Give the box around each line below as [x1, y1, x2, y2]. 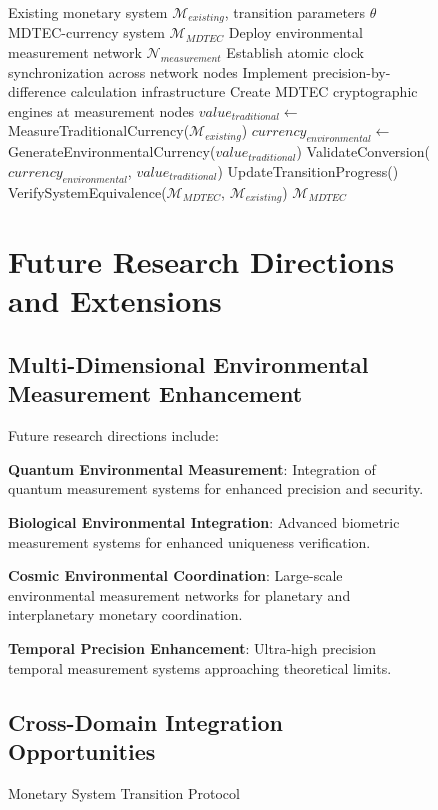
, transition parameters [224, 2, 366, 22]
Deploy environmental [228, 22, 363, 43]
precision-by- [312, 61, 391, 82]
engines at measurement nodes [8, 100, 195, 121]
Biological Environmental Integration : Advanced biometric [8, 512, 400, 532]
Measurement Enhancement [8, 378, 303, 409]
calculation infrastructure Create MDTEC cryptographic [70, 81, 418, 102]
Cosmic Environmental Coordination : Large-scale [8, 565, 343, 586]
